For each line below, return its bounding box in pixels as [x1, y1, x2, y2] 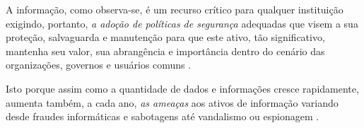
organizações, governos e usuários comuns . [6, 57, 192, 72]
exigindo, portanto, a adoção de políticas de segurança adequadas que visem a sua [6, 16, 358, 30]
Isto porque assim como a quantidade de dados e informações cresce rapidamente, [6, 81, 359, 95]
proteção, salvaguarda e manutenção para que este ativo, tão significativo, [6, 30, 325, 45]
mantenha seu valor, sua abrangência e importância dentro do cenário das [6, 43, 325, 58]
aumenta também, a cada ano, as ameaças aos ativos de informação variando [6, 95, 339, 110]
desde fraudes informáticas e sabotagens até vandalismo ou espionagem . [6, 109, 319, 124]
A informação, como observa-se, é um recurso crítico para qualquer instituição [6, 2, 344, 16]
